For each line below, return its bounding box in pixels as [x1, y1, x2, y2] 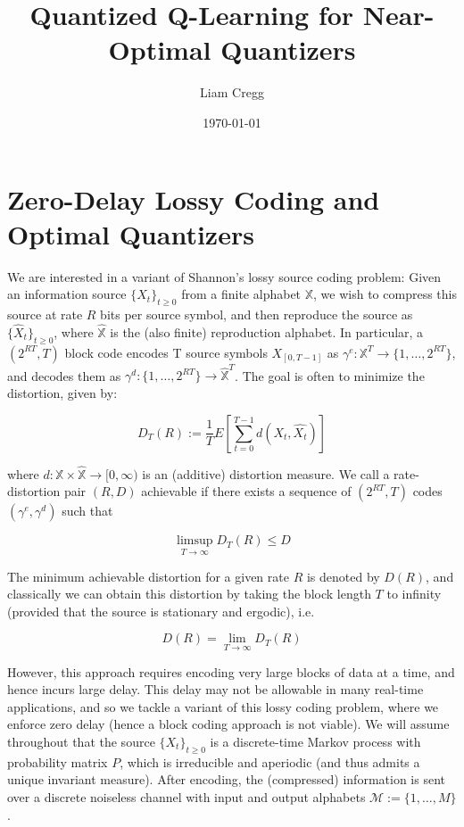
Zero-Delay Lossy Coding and [7, 180, 380, 217]
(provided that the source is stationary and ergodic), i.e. [7, 601, 315, 620]
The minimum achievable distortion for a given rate [7, 566, 289, 585]
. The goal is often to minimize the [235, 366, 425, 385]
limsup [177, 534, 213, 548]
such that [62, 501, 113, 520]
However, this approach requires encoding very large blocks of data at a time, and [7, 662, 455, 681]
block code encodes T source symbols [64, 343, 268, 361]
